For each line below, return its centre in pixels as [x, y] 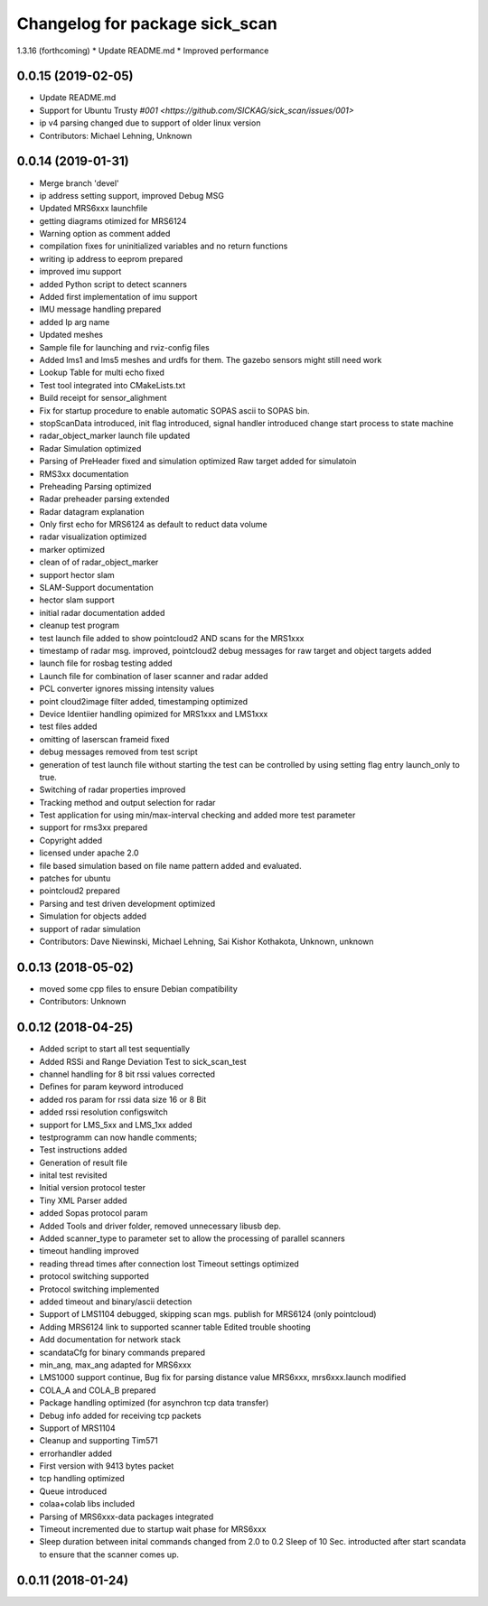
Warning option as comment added [105, 234]
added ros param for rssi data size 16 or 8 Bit [123, 1099]
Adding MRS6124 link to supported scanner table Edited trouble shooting [175, 1327]
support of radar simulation [90, 929]
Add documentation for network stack [110, 1340]
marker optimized [72, 549]
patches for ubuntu [75, 878]
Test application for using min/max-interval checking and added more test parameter [197, 815]
